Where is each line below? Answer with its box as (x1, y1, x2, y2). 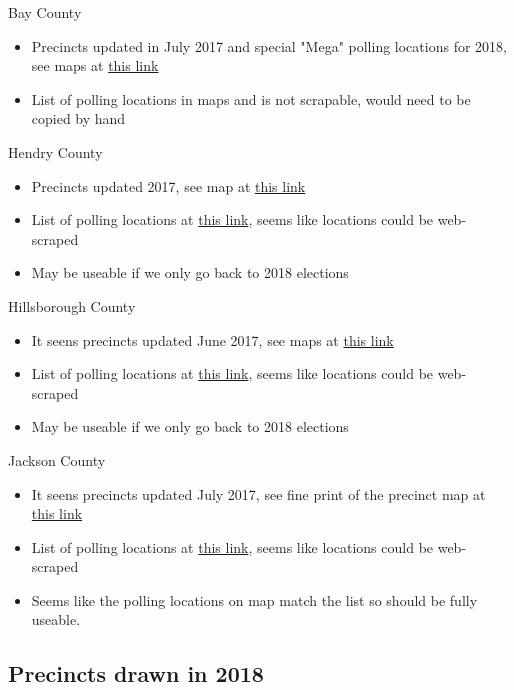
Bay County (8, 2, 82, 22)
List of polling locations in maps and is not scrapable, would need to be (31, 88, 471, 109)
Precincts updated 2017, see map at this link (31, 175, 306, 196)
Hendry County (8, 141, 103, 162)
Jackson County (8, 449, 106, 470)
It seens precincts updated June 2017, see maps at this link (31, 329, 394, 350)
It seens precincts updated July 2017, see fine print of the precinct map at (31, 483, 486, 504)
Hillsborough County (8, 295, 136, 316)
